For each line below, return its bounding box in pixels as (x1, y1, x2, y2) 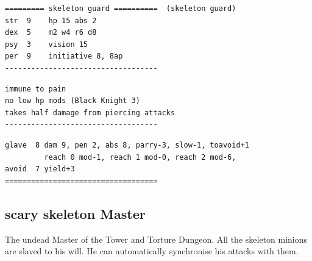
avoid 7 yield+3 (5, 165, 75, 174)
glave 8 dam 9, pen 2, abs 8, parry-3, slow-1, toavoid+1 (5, 140, 249, 149)
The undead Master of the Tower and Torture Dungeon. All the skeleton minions (5, 232, 308, 245)
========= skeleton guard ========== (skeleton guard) (5, 4, 236, 13)
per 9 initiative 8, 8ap (5, 52, 123, 61)
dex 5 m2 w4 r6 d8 (5, 28, 97, 37)
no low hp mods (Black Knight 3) (5, 96, 140, 105)
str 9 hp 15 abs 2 (5, 16, 97, 25)
